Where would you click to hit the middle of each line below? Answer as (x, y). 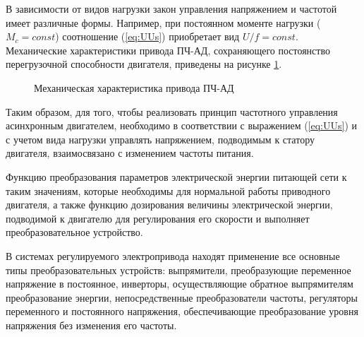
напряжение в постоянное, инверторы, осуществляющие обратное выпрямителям (180, 284)
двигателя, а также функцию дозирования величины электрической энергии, (169, 205)
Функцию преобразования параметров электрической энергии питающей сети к (176, 176)
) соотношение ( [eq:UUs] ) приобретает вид (147, 36)
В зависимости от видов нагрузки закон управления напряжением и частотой (171, 8)
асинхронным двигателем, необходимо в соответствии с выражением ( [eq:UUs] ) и (182, 125)
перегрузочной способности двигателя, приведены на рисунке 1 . (144, 64)
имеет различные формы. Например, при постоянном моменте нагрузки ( (163, 22)
